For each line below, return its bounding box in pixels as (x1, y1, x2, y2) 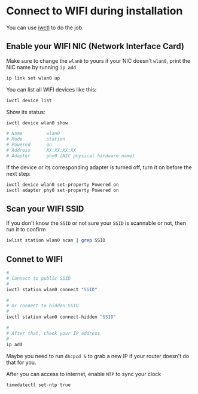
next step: (6, 170, 31, 177)
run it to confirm (6, 226, 46, 233)
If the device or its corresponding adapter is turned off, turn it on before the (6, 163, 193, 171)
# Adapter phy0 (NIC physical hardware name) (6, 152, 135, 159)
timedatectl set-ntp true (6, 381, 71, 388)
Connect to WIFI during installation (6, 4, 183, 18)
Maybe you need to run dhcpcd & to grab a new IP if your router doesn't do (6, 352, 190, 359)
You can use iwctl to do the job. (6, 24, 84, 31)
